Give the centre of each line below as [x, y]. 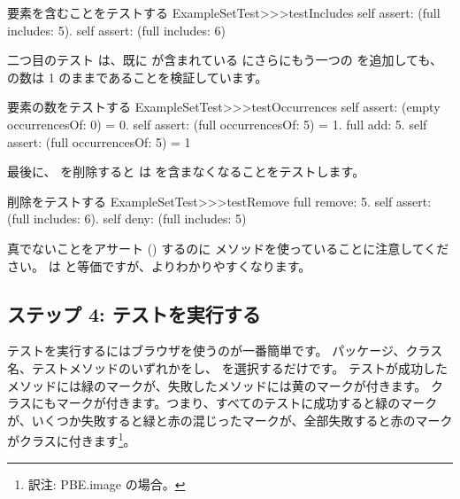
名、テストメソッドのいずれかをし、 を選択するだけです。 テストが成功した [227, 367]
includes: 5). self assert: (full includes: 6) [116, 30]
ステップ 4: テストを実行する [134, 313]
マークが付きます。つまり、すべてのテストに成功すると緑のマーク [247, 403]
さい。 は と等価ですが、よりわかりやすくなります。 [159, 265]
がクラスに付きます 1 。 [72, 439]
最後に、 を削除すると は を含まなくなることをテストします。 [186, 172]
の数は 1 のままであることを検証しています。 [138, 77]
